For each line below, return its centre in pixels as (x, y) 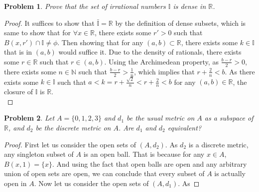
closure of (19, 92)
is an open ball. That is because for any (144, 154)
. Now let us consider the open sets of (91, 183)
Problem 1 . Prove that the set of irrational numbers (85, 6)
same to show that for (37, 32)
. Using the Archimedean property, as (161, 61)
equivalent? (185, 127)
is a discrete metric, (218, 144)
